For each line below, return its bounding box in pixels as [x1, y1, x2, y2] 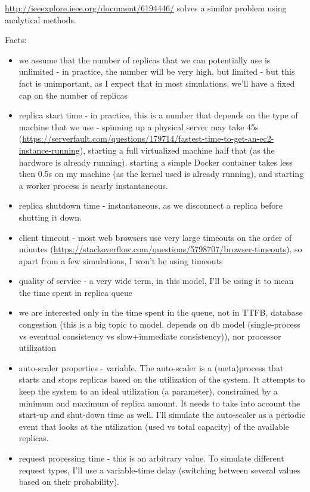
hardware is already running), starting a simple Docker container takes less [18, 155, 293, 168]
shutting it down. [18, 210, 82, 223]
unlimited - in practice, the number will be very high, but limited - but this [18, 65, 295, 78]
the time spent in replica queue [18, 286, 133, 298]
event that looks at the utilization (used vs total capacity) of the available [18, 420, 290, 432]
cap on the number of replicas [18, 88, 128, 101]
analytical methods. [5, 13, 76, 26]
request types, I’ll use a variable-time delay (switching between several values [18, 463, 301, 476]
